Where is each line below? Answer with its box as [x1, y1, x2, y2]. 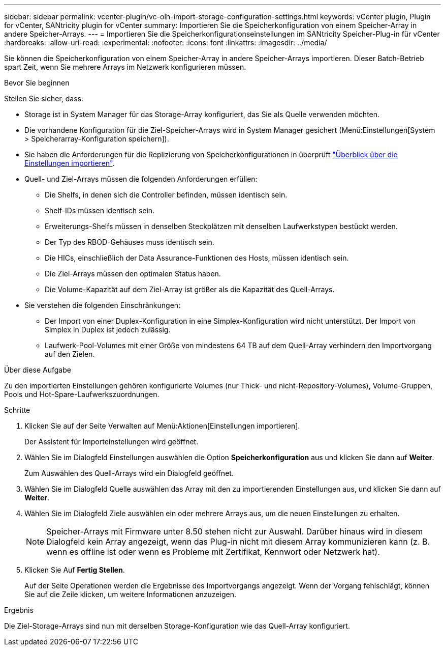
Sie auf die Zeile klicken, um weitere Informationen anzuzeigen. [24, 590, 236, 599]
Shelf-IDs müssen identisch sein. [45, 206, 155, 215]
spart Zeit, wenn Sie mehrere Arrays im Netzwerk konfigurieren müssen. [4, 63, 246, 71]
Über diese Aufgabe [4, 365, 71, 374]
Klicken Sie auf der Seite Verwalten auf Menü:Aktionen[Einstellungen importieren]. [24, 421, 300, 430]
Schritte [4, 406, 30, 414]
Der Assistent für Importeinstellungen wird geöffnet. [24, 437, 199, 446]
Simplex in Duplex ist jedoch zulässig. [45, 325, 171, 334]
